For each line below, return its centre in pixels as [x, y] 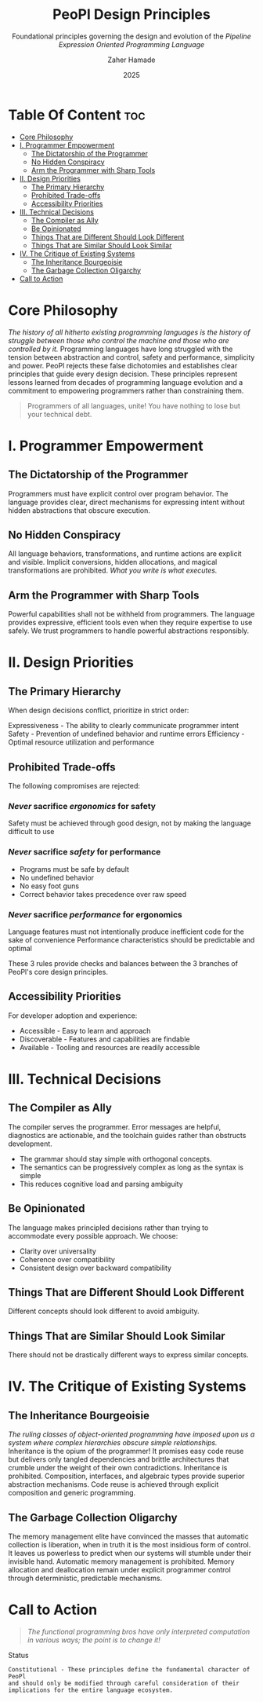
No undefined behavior [57, 877]
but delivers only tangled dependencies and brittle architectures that [119, 1459]
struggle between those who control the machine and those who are [119, 340]
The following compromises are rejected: [74, 786]
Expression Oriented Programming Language [131, 44]
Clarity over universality [58, 1251]
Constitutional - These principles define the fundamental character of [129, 1669]
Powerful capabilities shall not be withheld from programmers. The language [131, 614]
